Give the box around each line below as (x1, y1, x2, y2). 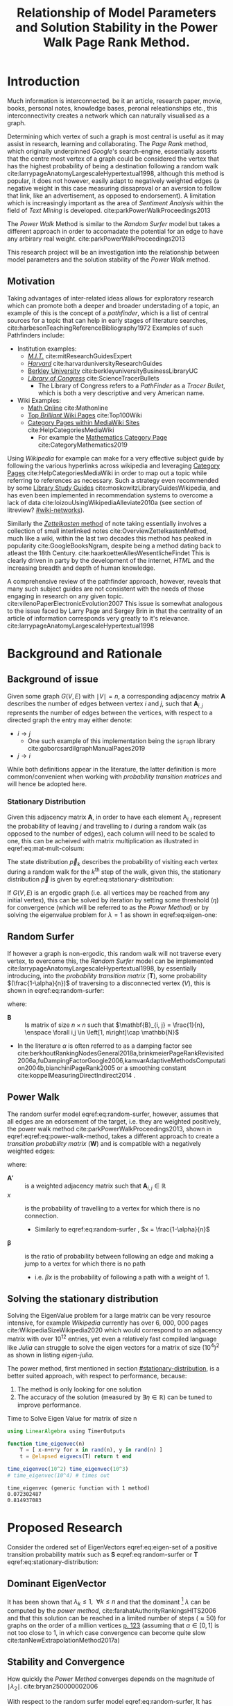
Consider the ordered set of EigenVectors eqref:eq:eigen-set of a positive (7, 1542, 218, 1551)
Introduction (7, 74, 80, 90)
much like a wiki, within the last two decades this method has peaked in (7, 534, 212, 542)
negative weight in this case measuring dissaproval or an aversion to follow (7, 184, 222, 192)
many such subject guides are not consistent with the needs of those (7, 584, 205, 593)
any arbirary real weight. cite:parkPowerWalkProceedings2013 (7, 234, 186, 243)
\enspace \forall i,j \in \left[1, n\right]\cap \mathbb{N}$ (24, 1028, 179, 1036)
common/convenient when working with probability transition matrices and (7, 772, 223, 781)
